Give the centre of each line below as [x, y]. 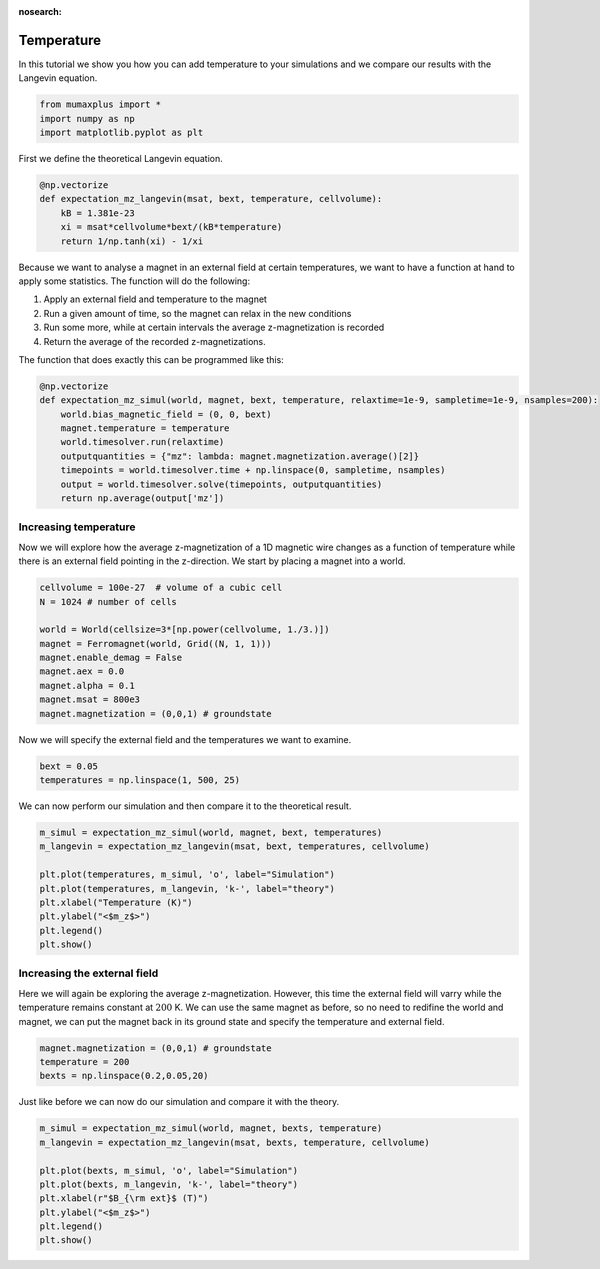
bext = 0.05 [69, 766]
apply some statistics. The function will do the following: [134, 281]
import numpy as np [87, 118]
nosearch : [40, 11]
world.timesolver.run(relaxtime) [142, 442]
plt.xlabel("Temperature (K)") [116, 902]
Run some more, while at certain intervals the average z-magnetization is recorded [214, 327]
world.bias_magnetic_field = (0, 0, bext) [166, 414]
